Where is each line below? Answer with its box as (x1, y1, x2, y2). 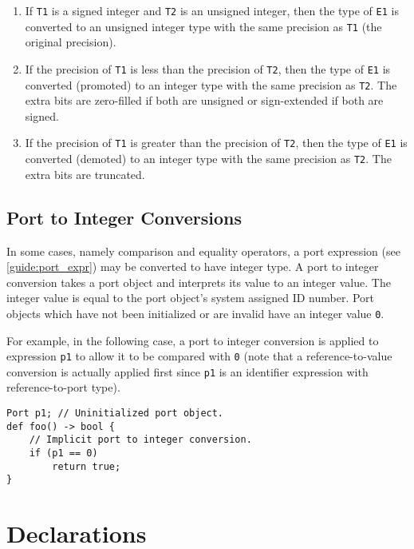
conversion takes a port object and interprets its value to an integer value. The (6, 273, 391, 290)
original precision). (25, 34, 116, 50)
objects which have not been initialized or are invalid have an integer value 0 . (6, 304, 384, 321)
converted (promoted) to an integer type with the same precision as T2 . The (25, 76, 397, 93)
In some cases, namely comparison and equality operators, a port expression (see (6, 242, 400, 259)
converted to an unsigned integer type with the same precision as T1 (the (25, 18, 382, 34)
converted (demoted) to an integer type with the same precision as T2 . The (25, 150, 392, 167)
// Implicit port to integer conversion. (29, 434, 252, 446)
